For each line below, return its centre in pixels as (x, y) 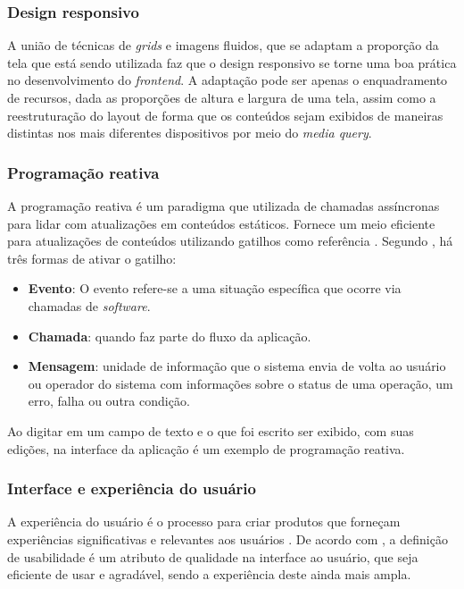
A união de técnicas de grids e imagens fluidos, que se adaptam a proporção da (223, 45)
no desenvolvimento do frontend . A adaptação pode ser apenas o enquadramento (228, 80)
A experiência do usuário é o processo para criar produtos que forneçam (204, 522)
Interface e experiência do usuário (132, 488)
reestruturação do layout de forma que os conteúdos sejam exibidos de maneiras (225, 115)
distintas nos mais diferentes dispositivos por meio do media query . (190, 133)
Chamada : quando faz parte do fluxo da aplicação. (170, 336)
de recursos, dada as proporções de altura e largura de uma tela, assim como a (222, 97)
